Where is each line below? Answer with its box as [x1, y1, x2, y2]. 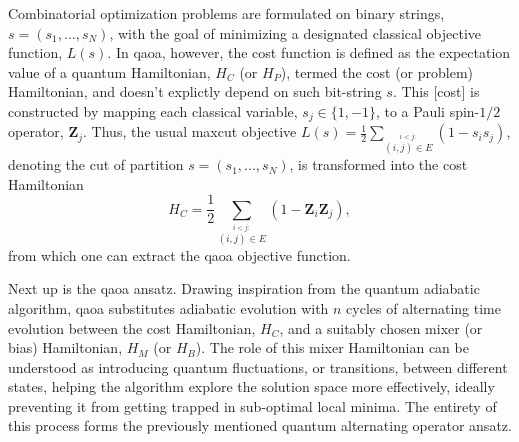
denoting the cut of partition [8, 154, 184, 175]
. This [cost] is [392, 81, 480, 102]
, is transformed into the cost [289, 154, 468, 175]
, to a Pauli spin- [375, 100, 480, 121]
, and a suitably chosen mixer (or [279, 317, 483, 338]
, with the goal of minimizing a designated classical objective [109, 22, 481, 43]
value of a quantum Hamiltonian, [8, 61, 211, 82]
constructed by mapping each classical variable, [8, 100, 298, 121]
